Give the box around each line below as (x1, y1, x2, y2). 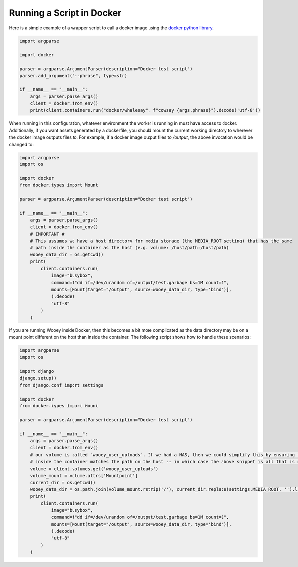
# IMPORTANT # (30, 231, 65, 237)
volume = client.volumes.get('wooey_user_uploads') (30, 466, 159, 472)
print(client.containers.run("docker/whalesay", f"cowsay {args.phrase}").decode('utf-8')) (30, 107, 261, 113)
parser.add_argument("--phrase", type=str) (19, 73, 128, 79)
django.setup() (19, 375, 57, 381)
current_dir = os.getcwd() (30, 480, 96, 486)
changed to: (9, 141, 34, 147)
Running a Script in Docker (9, 7, 122, 18)
